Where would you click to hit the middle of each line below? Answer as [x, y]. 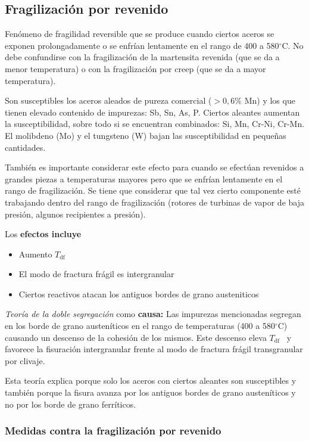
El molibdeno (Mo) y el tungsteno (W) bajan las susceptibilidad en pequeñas [146, 135]
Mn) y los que [270, 100]
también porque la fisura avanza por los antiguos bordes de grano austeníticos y [150, 392]
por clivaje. [25, 360]
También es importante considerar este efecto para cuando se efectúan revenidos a [154, 167]
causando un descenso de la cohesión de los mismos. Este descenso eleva [136, 337]
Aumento [35, 254]
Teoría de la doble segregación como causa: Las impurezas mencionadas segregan [153, 314]
